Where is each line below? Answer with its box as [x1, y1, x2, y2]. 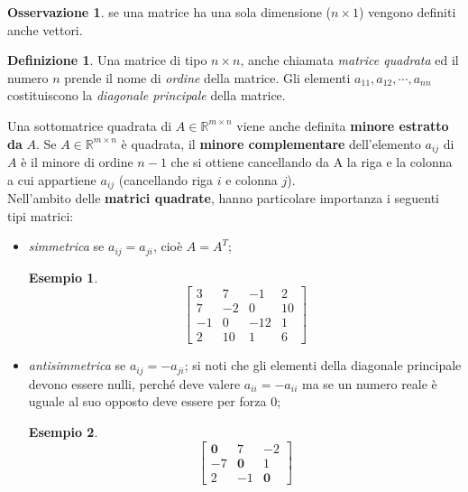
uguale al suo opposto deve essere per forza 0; [28, 392, 281, 411]
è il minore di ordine [21, 153, 133, 172]
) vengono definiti [358, 3, 456, 21]
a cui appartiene [7, 170, 96, 189]
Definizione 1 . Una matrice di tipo [7, 51, 207, 70]
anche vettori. [7, 20, 83, 39]
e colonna [225, 170, 278, 189]
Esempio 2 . [28, 422, 98, 441]
